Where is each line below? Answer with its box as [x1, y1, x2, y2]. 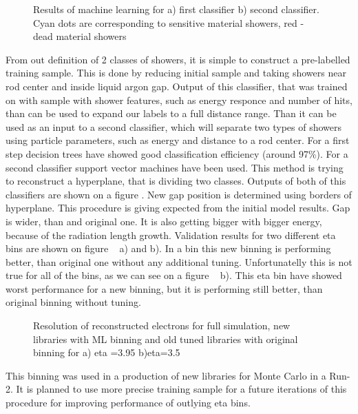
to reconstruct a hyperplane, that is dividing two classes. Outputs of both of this [6, 174, 346, 188]
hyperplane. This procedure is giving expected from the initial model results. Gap [6, 200, 350, 215]
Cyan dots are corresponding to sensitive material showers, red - [33, 15, 304, 30]
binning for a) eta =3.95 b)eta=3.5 [33, 345, 180, 360]
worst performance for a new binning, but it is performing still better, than [6, 281, 323, 296]
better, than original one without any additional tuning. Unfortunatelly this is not [6, 254, 352, 269]
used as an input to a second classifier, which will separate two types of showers [6, 119, 342, 134]
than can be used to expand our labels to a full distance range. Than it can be [6, 106, 337, 121]
